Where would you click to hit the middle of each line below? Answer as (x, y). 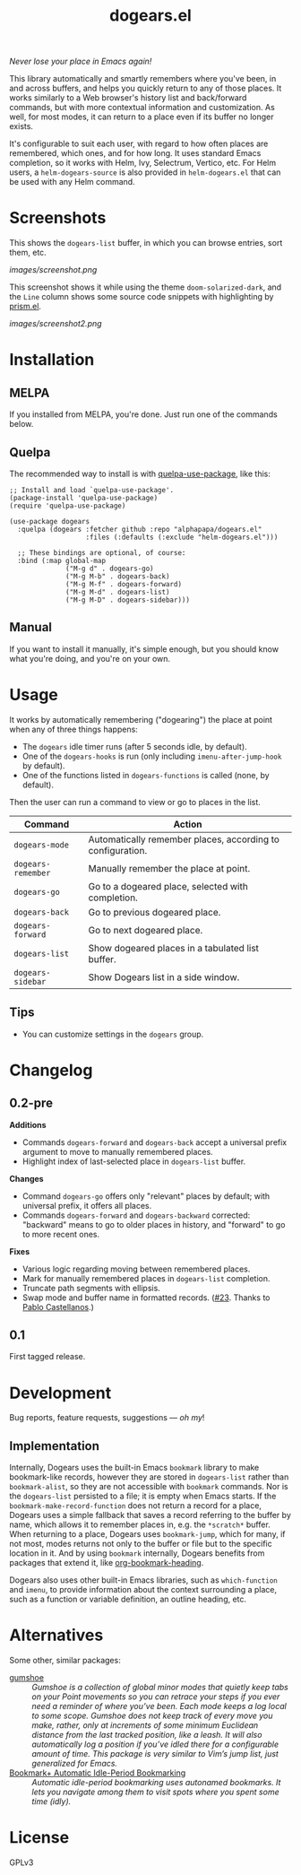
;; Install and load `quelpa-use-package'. (92, 490)
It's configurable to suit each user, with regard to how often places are (139, 143)
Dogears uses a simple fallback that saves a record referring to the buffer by (150, 1515)
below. (21, 424)
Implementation (55, 1446)
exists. (21, 126)
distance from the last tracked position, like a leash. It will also (147, 1735)
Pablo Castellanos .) (58, 1306)
